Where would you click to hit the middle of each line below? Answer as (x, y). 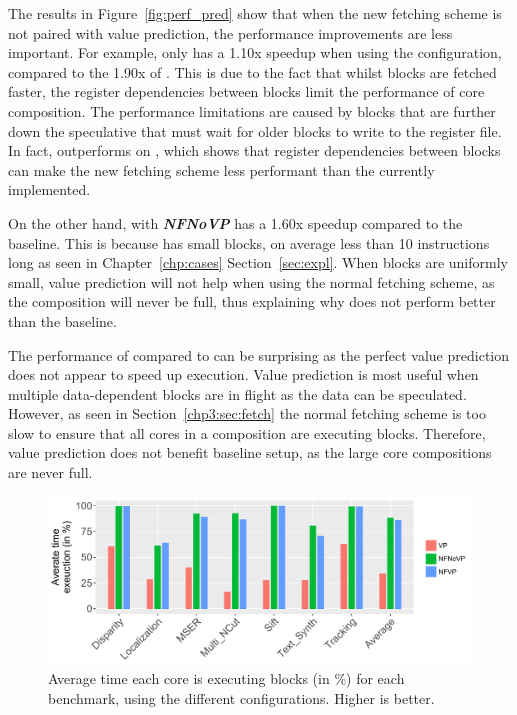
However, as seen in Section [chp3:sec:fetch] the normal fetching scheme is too (247, 413)
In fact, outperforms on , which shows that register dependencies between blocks (254, 150)
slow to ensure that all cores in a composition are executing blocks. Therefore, (247, 432)
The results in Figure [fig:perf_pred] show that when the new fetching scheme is (255, 13)
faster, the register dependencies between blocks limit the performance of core (246, 91)
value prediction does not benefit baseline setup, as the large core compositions (250, 452)
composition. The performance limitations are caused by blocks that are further (252, 110)
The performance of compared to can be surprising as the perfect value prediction (259, 354)
